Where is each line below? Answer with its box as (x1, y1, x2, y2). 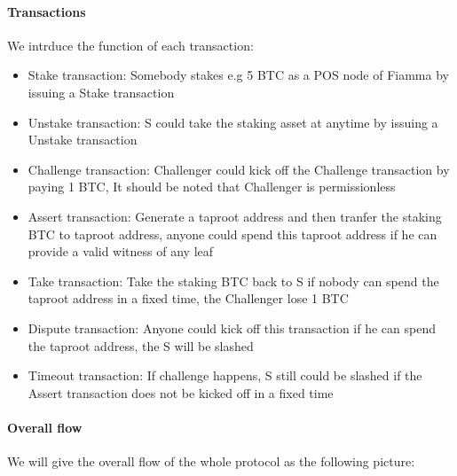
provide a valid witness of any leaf (28, 242, 214, 261)
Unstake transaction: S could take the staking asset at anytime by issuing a (28, 113, 438, 131)
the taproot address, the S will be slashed (28, 336, 254, 355)
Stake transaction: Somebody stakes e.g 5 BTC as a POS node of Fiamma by (28, 66, 449, 84)
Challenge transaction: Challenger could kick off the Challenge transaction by (28, 160, 450, 178)
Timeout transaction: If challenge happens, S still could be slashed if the (28, 366, 422, 385)
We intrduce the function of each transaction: (7, 35, 254, 54)
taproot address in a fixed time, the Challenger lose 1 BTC (28, 289, 349, 308)
